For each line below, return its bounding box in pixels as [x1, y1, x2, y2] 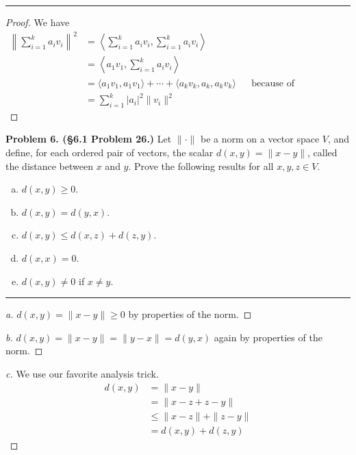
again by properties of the [214, 330, 322, 344]
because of [251, 78, 294, 88]
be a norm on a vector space [200, 132, 320, 146]
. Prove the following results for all [128, 158, 274, 173]
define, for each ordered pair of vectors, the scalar [5, 145, 214, 160]
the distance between [5, 158, 94, 173]
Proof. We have [5, 15, 70, 29]
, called [307, 145, 338, 160]
